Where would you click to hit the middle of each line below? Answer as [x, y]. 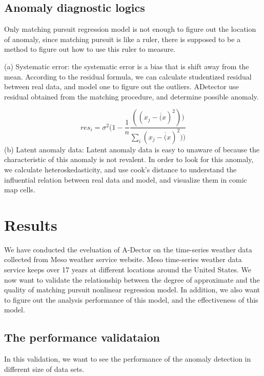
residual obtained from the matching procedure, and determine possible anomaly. [131, 96]
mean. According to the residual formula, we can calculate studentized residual [128, 76]
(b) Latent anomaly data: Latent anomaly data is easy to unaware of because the [132, 149]
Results [31, 224]
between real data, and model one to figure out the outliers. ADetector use [121, 86]
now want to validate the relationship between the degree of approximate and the [132, 279]
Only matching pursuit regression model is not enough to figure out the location [130, 29]
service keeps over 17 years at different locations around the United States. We [128, 270]
